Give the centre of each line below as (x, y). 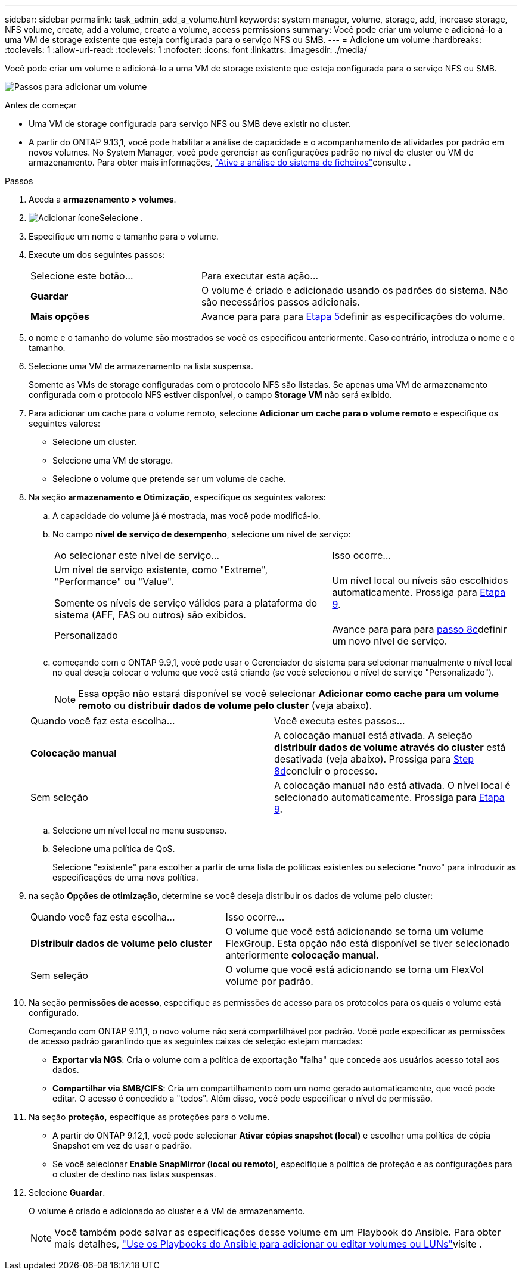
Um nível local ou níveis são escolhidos (420, 580)
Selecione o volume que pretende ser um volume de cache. (169, 479)
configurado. (54, 1013)
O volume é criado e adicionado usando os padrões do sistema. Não (355, 290)
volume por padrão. (269, 981)
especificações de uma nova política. (125, 877)
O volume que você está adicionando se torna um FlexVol (355, 969)
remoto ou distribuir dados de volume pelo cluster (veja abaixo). (225, 705)
